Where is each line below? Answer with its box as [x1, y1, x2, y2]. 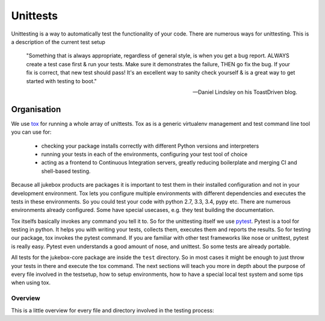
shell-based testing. [41, 167, 91, 175]
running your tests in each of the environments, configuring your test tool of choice [41, 151, 248, 158]
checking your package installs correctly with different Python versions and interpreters [41, 142, 259, 149]
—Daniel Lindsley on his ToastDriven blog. [193, 88, 297, 96]
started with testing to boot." [26, 77, 97, 84]
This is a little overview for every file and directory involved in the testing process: [11, 307, 214, 314]
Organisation [11, 104, 61, 114]
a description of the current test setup [11, 38, 105, 45]
